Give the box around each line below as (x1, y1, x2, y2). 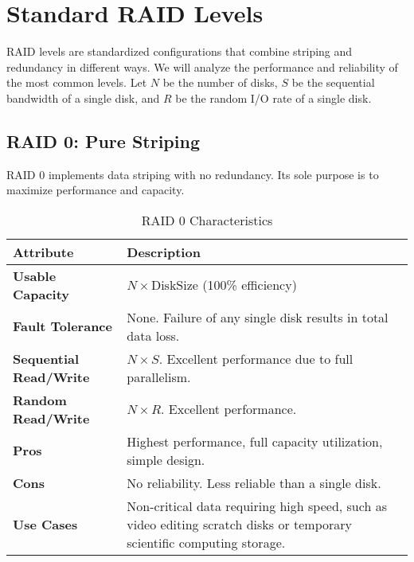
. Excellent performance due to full (158, 349, 353, 368)
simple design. (127, 450, 205, 469)
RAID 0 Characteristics (141, 210, 273, 229)
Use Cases (13, 514, 78, 533)
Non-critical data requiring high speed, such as (127, 496, 387, 515)
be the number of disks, (162, 74, 278, 91)
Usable (13, 266, 57, 285)
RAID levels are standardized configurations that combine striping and (6, 43, 353, 60)
